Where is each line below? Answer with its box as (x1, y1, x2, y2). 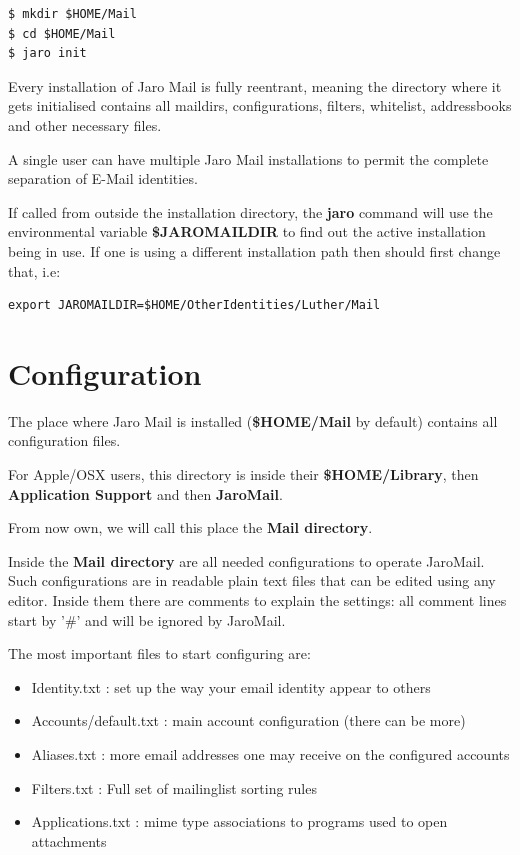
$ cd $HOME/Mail (8, 26, 116, 41)
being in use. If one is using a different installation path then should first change (8, 240, 501, 261)
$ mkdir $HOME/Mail (8, 7, 137, 21)
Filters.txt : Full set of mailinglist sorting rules (31, 777, 317, 798)
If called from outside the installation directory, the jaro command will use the (8, 201, 493, 222)
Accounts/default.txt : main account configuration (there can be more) (31, 710, 466, 731)
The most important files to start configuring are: (8, 643, 311, 664)
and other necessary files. (8, 114, 162, 135)
